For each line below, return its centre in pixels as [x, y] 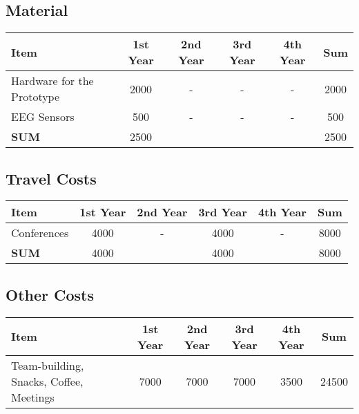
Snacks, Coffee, [47, 381]
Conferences [40, 233]
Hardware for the [52, 81]
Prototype [36, 97]
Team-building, [48, 365]
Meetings [33, 397]
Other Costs [50, 294]
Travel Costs [51, 178]
